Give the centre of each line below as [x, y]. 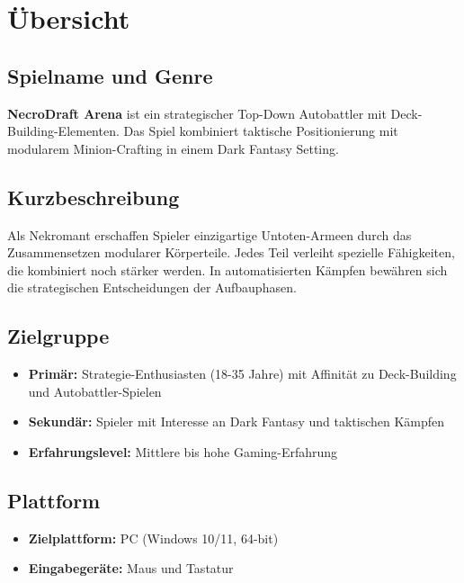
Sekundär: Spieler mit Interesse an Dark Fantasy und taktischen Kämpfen [236, 422]
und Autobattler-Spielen [95, 391]
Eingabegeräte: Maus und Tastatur [131, 568]
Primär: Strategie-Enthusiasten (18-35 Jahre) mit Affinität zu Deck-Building [242, 374]
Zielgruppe [58, 336]
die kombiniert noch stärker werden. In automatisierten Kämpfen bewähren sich [228, 269]
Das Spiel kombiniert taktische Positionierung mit [261, 131]
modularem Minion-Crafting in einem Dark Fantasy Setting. [173, 148]
